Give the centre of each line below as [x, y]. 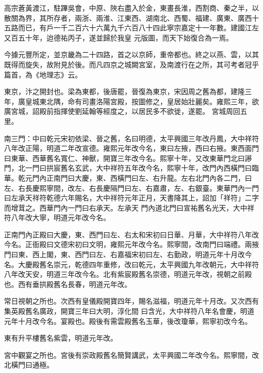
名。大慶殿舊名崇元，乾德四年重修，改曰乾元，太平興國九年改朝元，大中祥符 [131, 264]
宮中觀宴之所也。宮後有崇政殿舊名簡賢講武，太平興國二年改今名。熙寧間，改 [131, 355]
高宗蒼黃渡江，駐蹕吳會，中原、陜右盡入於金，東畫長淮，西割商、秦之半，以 [131, 8]
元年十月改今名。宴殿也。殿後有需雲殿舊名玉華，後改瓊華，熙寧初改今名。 [128, 321]
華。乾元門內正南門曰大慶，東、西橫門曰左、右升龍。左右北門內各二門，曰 [128, 177]
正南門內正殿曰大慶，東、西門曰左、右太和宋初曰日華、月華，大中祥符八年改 [131, 234]
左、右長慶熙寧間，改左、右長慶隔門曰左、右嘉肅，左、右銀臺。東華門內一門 [131, 188]
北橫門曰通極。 [29, 365]
